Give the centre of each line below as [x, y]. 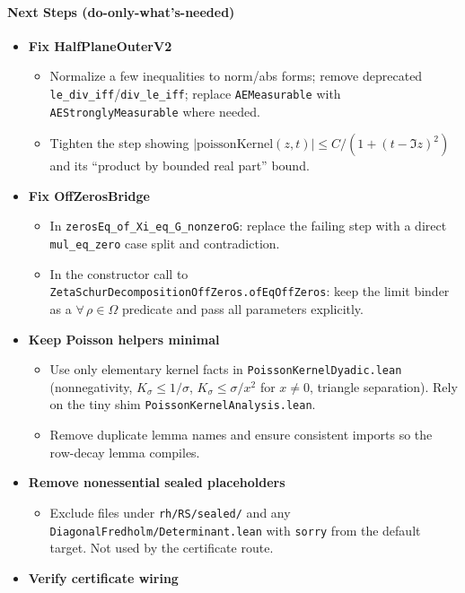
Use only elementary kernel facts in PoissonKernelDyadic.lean [226, 369]
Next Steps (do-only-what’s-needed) [121, 11]
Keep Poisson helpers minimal [124, 339]
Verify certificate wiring [103, 577]
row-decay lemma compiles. [125, 452]
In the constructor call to [119, 273]
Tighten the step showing [119, 143]
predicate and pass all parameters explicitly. [242, 309]
